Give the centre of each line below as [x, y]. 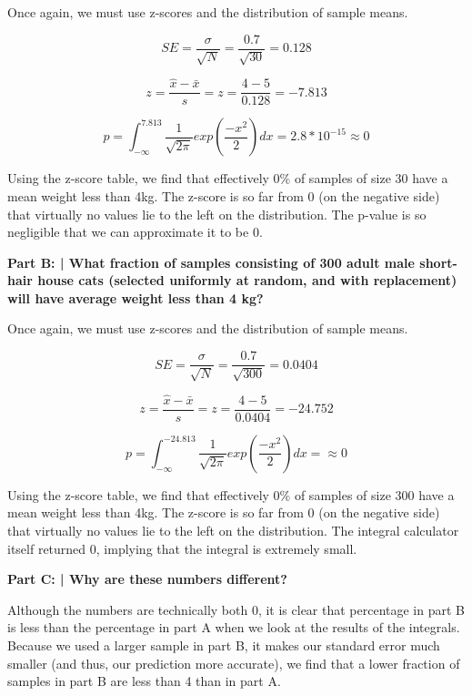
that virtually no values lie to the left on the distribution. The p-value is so [217, 214]
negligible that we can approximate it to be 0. [135, 232]
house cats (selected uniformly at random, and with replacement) [247, 280]
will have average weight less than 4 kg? [136, 297]
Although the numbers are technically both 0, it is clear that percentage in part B [236, 609]
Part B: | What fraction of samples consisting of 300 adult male [211, 262]
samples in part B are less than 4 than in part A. [144, 681]
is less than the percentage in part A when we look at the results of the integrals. [234, 627]
